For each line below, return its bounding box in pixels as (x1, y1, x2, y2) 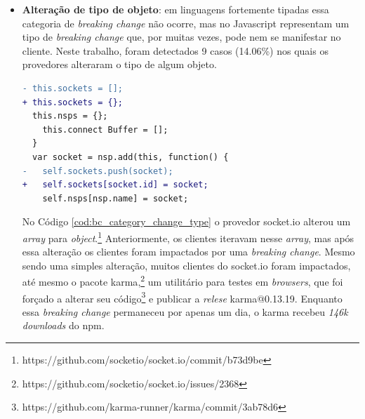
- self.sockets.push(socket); (22, 166, 173, 176)
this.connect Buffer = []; (42, 124, 168, 135)
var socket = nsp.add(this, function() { (32, 152, 229, 162)
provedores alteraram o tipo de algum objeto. (22, 57, 217, 72)
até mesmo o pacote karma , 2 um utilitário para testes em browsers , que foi (22, 272, 343, 288)
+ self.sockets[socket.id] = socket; (22, 180, 208, 190)
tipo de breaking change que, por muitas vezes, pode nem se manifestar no (22, 29, 341, 44)
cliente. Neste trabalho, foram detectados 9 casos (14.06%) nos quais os (22, 43, 328, 58)
